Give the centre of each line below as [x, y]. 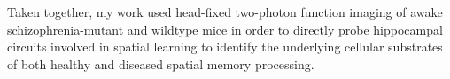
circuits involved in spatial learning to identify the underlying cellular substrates [225, 47]
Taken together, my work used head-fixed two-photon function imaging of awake [225, 12]
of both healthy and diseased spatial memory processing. [161, 63]
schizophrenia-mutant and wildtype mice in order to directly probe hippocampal [225, 29]
